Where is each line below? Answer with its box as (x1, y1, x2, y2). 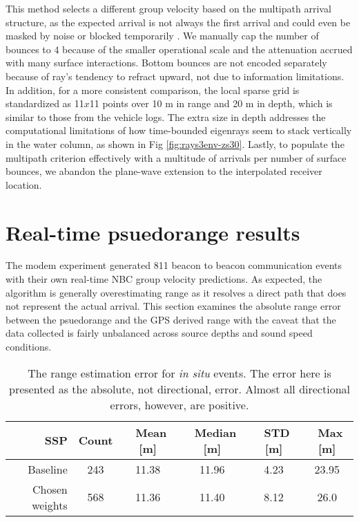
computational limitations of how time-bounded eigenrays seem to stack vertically (6, 123, 352, 138)
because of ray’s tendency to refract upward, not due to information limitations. (6, 68, 345, 83)
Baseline (28, 460, 68, 477)
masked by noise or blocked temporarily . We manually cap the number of (6, 28, 319, 43)
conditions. (6, 339, 52, 353)
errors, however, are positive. (110, 396, 249, 413)
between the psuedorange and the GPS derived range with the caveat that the (6, 312, 336, 326)
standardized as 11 (6, 96, 84, 111)
